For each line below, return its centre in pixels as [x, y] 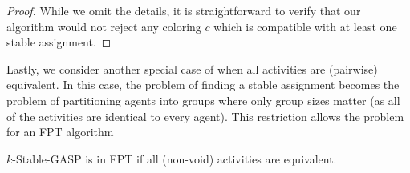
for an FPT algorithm [60, 132]
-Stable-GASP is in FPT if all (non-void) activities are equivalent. [175, 158]
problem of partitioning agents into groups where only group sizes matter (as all [203, 100]
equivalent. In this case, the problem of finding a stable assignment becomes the [203, 84]
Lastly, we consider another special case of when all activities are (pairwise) [192, 68]
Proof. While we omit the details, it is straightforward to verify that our [184, 10]
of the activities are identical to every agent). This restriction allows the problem [205, 116]
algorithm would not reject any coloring [104, 26]
